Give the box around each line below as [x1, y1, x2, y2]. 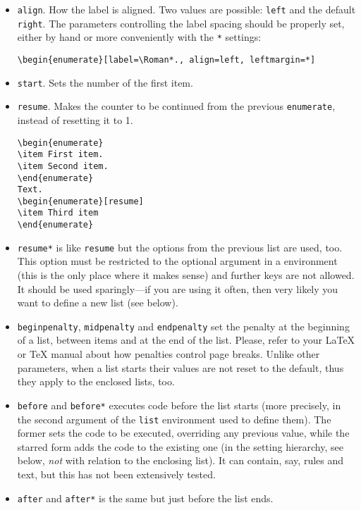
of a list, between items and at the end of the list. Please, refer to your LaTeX [17, 332, 355, 347]
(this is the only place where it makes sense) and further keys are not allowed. [17, 268, 355, 282]
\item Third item [17, 208, 99, 218]
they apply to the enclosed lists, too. [17, 374, 175, 389]
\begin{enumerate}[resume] [17, 196, 144, 206]
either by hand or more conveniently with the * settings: [17, 30, 262, 44]
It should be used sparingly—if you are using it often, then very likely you [17, 281, 338, 296]
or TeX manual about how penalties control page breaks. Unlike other [17, 347, 320, 361]
